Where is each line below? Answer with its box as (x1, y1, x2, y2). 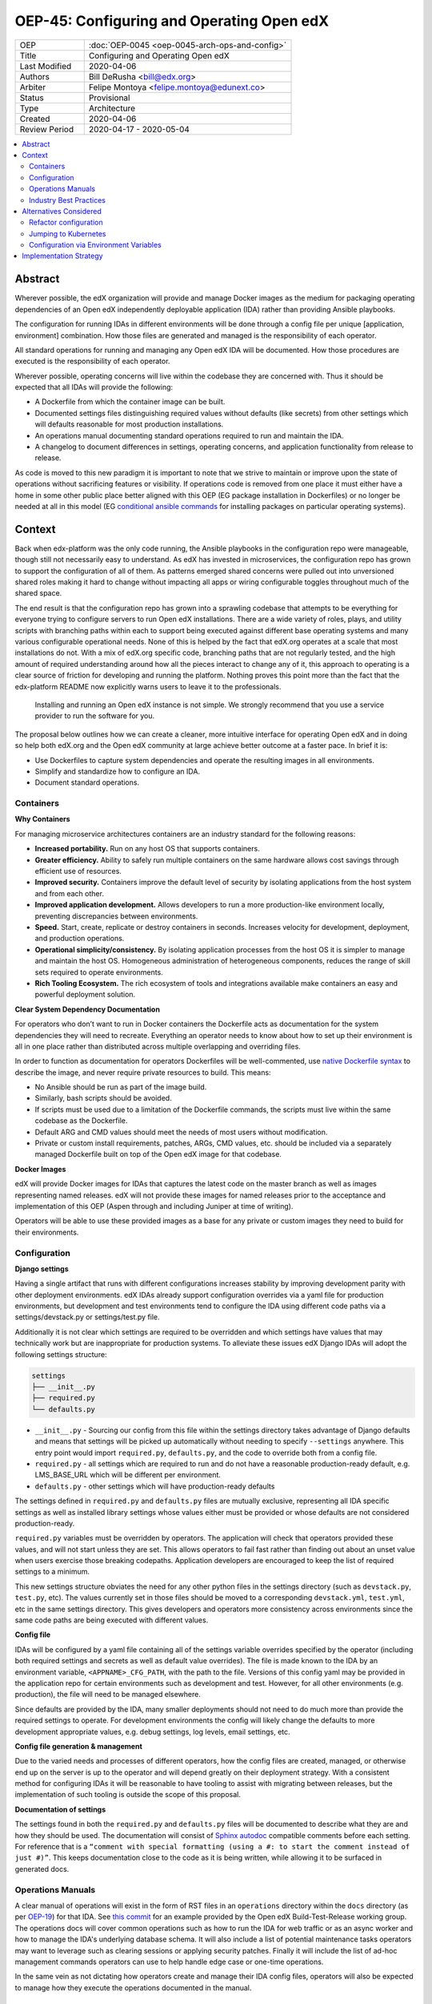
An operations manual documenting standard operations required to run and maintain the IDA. (34, 430, 344, 440)
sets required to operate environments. (34, 967, 163, 977)
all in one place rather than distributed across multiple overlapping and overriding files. (14, 1041, 302, 1051)
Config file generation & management (14, 1741, 143, 1751)
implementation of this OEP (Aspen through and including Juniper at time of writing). (14, 1201, 294, 1210)
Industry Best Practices (29, 195, 106, 204)
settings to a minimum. (14, 1567, 90, 1577)
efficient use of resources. (34, 867, 122, 876)
